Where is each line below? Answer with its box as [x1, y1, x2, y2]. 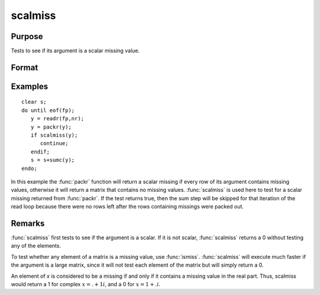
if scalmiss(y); [30, 132, 78, 139]
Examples [11, 81, 49, 91]
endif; [30, 148, 50, 155]
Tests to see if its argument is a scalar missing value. [11, 47, 140, 54]
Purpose [11, 31, 43, 41]
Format [11, 62, 39, 72]
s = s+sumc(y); [30, 157, 75, 163]
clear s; [21, 98, 47, 105]
